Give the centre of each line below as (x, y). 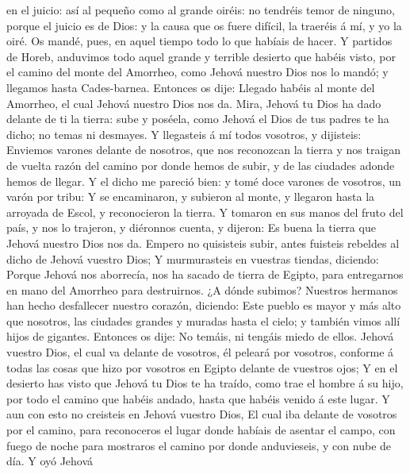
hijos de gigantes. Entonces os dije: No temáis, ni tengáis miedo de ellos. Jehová (200, 336)
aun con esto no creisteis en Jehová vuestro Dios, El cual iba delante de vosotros (202, 414)
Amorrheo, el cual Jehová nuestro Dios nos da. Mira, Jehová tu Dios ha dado (194, 103)
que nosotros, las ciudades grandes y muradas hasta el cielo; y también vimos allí (203, 320)
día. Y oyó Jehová (50, 461)
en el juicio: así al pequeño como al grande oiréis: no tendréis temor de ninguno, (201, 10)
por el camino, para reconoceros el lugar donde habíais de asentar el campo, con (201, 430)
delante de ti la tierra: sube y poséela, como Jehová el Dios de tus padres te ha (198, 119)
